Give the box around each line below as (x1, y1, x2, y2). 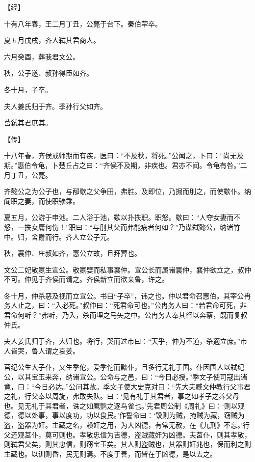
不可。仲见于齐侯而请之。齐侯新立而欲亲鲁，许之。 (4, 274, 169, 284)
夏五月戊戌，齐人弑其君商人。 (4, 35, 100, 45)
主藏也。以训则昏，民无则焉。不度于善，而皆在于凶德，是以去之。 (4, 448, 217, 459)
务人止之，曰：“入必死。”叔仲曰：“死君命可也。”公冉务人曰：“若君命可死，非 (4, 300, 247, 310)
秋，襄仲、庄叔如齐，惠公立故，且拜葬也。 (4, 248, 141, 258)
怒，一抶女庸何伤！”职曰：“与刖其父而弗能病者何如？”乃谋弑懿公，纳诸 (4, 221, 233, 232)
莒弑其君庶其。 (4, 117, 52, 128)
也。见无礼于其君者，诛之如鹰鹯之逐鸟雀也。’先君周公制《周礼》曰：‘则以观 (4, 400, 245, 410)
